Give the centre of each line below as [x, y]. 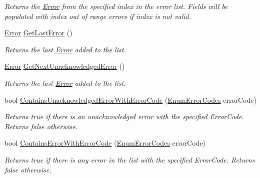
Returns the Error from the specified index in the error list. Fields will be [116, 6]
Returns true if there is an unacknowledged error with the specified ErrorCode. [124, 116]
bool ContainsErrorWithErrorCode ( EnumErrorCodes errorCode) [105, 143]
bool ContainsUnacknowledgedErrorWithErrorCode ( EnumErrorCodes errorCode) [130, 99]
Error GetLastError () [38, 33]
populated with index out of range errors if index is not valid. [98, 16]
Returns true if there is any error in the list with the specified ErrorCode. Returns [130, 159]
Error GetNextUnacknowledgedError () [65, 66]
